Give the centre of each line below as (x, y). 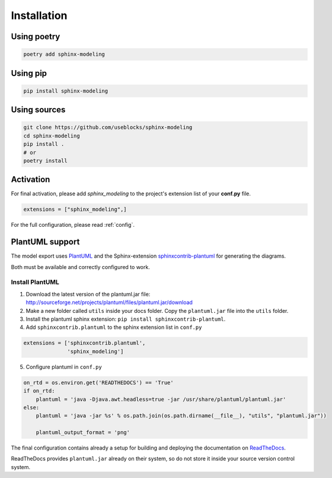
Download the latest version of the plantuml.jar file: (88, 294)
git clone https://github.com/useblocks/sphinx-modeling (108, 127)
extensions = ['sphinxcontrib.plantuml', (84, 343)
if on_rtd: (39, 391)
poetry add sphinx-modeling (64, 54)
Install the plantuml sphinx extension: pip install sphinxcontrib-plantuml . (126, 319)
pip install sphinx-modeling (66, 91)
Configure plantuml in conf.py (64, 367)
